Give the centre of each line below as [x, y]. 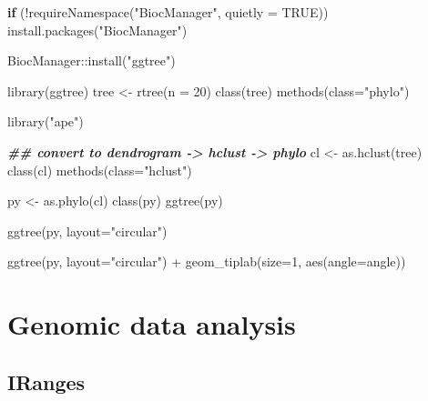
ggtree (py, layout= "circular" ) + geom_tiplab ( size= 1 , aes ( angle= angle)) [207, 261]
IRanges [46, 381]
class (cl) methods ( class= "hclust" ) [100, 170]
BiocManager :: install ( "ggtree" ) [92, 60]
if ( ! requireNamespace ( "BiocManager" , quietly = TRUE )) [168, 12]
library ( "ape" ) [46, 121]
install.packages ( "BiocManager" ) [97, 30]
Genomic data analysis [152, 324]
